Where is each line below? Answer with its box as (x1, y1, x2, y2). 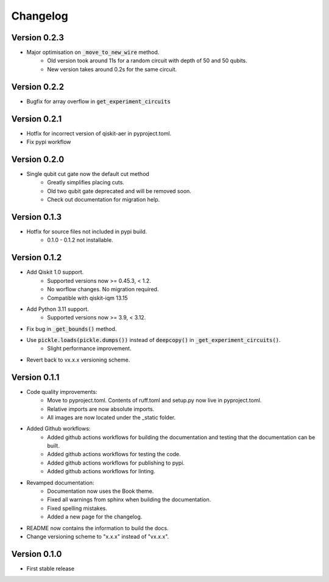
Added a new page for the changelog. (47, 513, 143, 520)
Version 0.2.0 (11, 154, 65, 164)
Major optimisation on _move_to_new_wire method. (26, 49, 160, 56)
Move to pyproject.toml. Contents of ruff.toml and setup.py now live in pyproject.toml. (47, 397, 262, 404)
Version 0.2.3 (11, 32, 64, 43)
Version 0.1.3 (11, 211, 62, 222)
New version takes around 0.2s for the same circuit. (47, 65, 177, 73)
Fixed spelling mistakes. (47, 504, 108, 512)
